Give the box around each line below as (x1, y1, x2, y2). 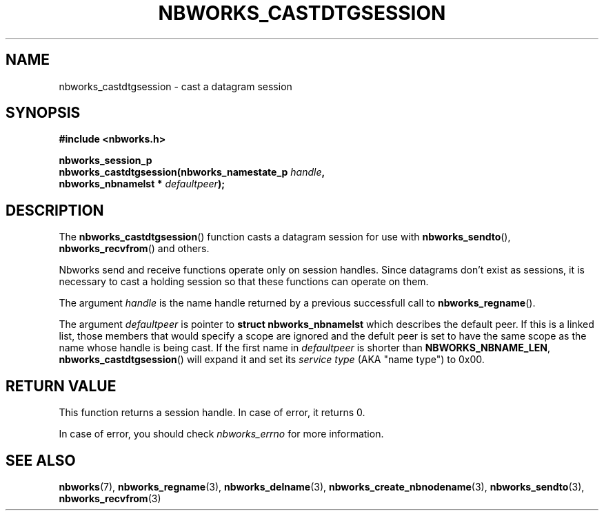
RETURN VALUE (6, 377, 117, 395)
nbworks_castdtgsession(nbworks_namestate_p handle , (59, 166, 325, 178)
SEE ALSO (6, 451, 76, 469)
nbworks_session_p (59, 154, 152, 167)
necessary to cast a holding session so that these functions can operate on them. (59, 276, 429, 288)
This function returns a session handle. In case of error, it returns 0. (59, 406, 365, 419)
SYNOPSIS (6, 104, 81, 122)
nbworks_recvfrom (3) (59, 492, 161, 504)
